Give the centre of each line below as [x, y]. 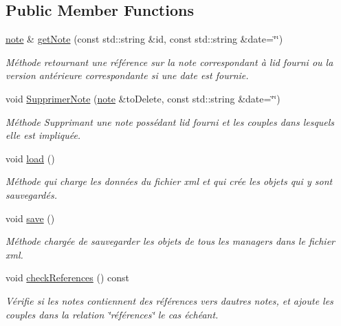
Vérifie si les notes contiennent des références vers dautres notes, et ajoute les [169, 300]
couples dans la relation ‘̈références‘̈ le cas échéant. [112, 314]
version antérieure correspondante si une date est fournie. [127, 75]
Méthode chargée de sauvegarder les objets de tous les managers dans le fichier [170, 241]
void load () [30, 158]
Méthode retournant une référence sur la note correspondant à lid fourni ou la [169, 62]
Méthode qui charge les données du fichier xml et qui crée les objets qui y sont [169, 181]
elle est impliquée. [43, 135]
